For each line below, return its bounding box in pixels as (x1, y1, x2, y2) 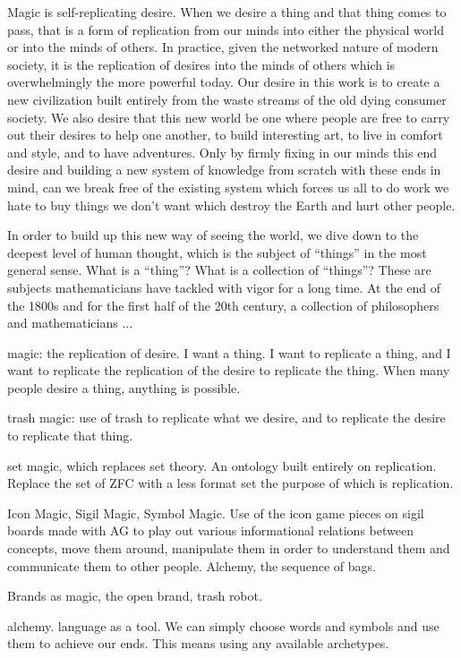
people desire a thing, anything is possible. (7, 378, 241, 397)
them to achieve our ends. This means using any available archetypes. (7, 634, 389, 653)
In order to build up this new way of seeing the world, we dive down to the (7, 226, 419, 244)
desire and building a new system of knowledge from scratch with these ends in (7, 160, 441, 179)
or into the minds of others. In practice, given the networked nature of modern (7, 38, 439, 56)
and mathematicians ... (7, 313, 133, 332)
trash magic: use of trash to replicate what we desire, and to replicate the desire (7, 408, 446, 427)
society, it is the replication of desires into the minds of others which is (7, 55, 396, 73)
